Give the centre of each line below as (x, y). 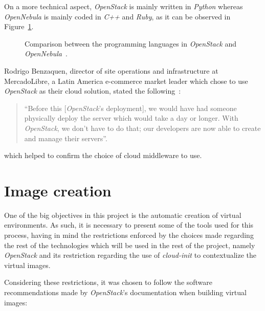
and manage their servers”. (66, 138)
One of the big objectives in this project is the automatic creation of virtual (123, 215)
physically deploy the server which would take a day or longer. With (131, 118)
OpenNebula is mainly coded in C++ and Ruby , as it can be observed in (117, 16)
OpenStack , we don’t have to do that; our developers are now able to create (142, 128)
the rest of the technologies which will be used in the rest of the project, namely (130, 245)
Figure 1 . (19, 26)
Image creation (58, 190)
